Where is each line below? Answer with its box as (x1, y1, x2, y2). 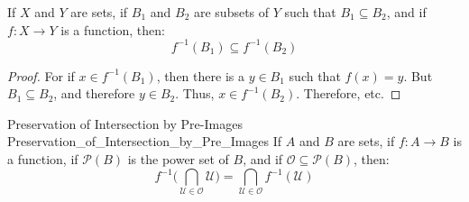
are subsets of (193, 3, 270, 21)
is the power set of (127, 150, 229, 169)
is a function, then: (60, 20, 165, 39)
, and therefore (53, 84, 135, 103)
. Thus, (175, 84, 215, 103)
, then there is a (156, 66, 244, 85)
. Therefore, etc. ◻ (296, 84, 401, 103)
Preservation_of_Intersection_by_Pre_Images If (7, 132, 282, 151)
